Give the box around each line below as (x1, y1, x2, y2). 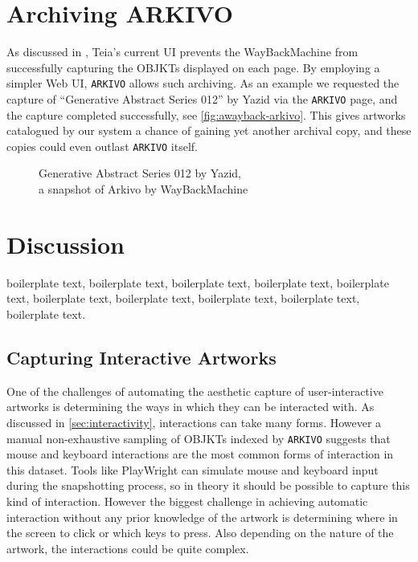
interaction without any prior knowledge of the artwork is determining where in (6, 508, 398, 525)
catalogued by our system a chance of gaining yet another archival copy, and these (6, 122, 412, 139)
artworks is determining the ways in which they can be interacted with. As (6, 398, 375, 415)
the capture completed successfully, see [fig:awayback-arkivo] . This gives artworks (6, 106, 406, 123)
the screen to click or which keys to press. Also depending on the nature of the (6, 524, 394, 541)
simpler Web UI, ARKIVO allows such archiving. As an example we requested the (6, 75, 400, 92)
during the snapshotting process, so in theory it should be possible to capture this (6, 477, 410, 494)
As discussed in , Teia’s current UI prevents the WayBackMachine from (6, 43, 359, 60)
